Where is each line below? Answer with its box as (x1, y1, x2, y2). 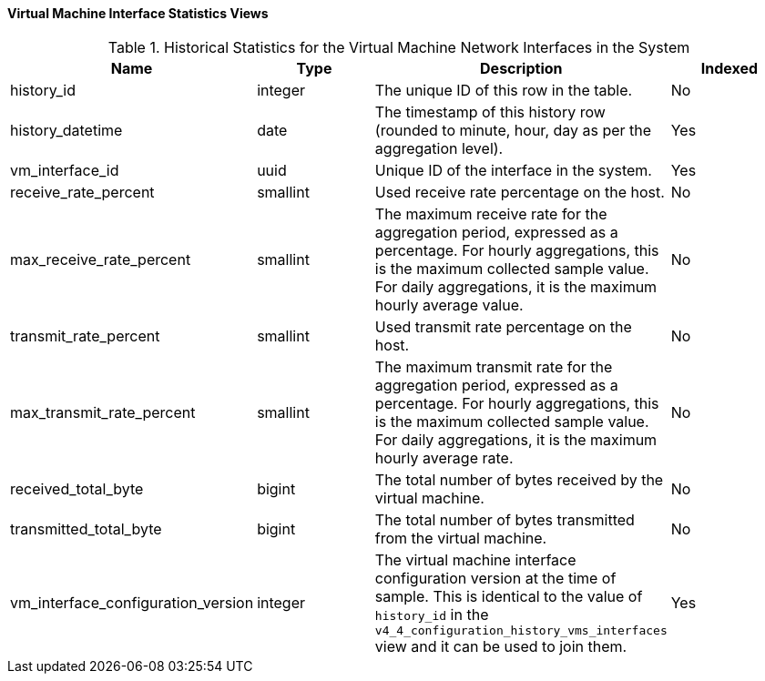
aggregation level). (374, 138, 504, 158)
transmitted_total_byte (10, 519, 162, 538)
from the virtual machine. (374, 528, 547, 547)
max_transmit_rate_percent (10, 402, 196, 422)
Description (480, 58, 563, 77)
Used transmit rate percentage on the (374, 317, 632, 336)
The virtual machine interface (374, 550, 576, 569)
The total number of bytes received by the (374, 470, 664, 489)
